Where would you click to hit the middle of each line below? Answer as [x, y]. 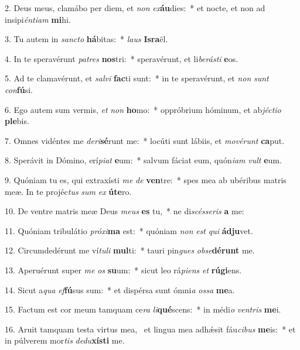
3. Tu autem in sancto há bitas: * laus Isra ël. [86, 39]
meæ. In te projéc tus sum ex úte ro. [68, 191]
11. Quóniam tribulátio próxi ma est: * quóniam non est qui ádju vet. [129, 230]
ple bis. [17, 121]
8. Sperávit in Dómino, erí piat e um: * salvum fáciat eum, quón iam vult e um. [143, 160]
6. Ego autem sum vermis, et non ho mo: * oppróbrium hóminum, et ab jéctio [143, 109]
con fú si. [19, 89]
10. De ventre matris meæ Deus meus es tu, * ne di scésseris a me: [125, 211]
